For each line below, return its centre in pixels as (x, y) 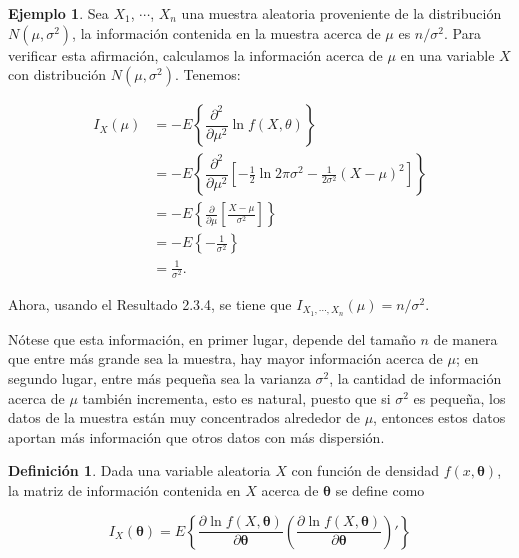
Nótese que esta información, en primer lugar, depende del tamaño (212, 338)
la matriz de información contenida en (124, 490)
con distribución (57, 74)
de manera (465, 338)
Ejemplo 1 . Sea (58, 13)
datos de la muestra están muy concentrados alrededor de (184, 417)
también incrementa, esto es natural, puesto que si (236, 397)
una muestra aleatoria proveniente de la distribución (341, 13)
